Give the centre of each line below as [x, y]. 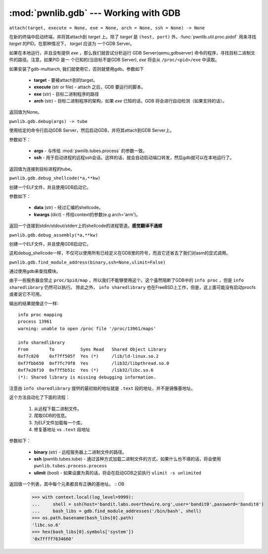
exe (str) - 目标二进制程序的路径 [66, 94]
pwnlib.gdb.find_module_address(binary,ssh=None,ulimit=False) [87, 262]
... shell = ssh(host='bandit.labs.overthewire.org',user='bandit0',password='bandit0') [148, 504]
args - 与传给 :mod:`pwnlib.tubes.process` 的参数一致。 [91, 151]
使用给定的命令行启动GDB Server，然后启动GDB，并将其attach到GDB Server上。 [92, 130]
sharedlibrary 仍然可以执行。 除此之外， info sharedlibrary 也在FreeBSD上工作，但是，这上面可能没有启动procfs [132, 287]
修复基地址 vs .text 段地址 [62, 429]
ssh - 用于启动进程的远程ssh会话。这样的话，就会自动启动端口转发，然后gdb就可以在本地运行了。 [134, 158]
